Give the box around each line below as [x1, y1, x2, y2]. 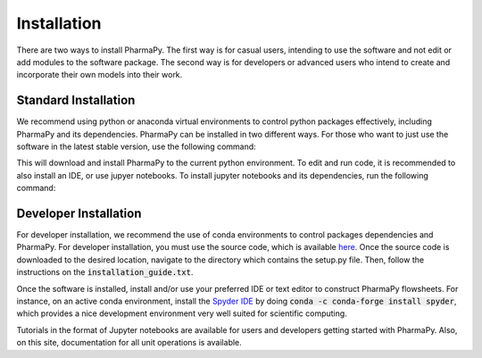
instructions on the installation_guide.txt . [16, 267, 194, 278]
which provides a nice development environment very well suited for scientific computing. [16, 308, 347, 319]
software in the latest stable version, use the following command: [16, 141, 256, 152]
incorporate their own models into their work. [16, 70, 183, 80]
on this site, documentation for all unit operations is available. [16, 337, 243, 348]
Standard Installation [16, 93, 136, 108]
